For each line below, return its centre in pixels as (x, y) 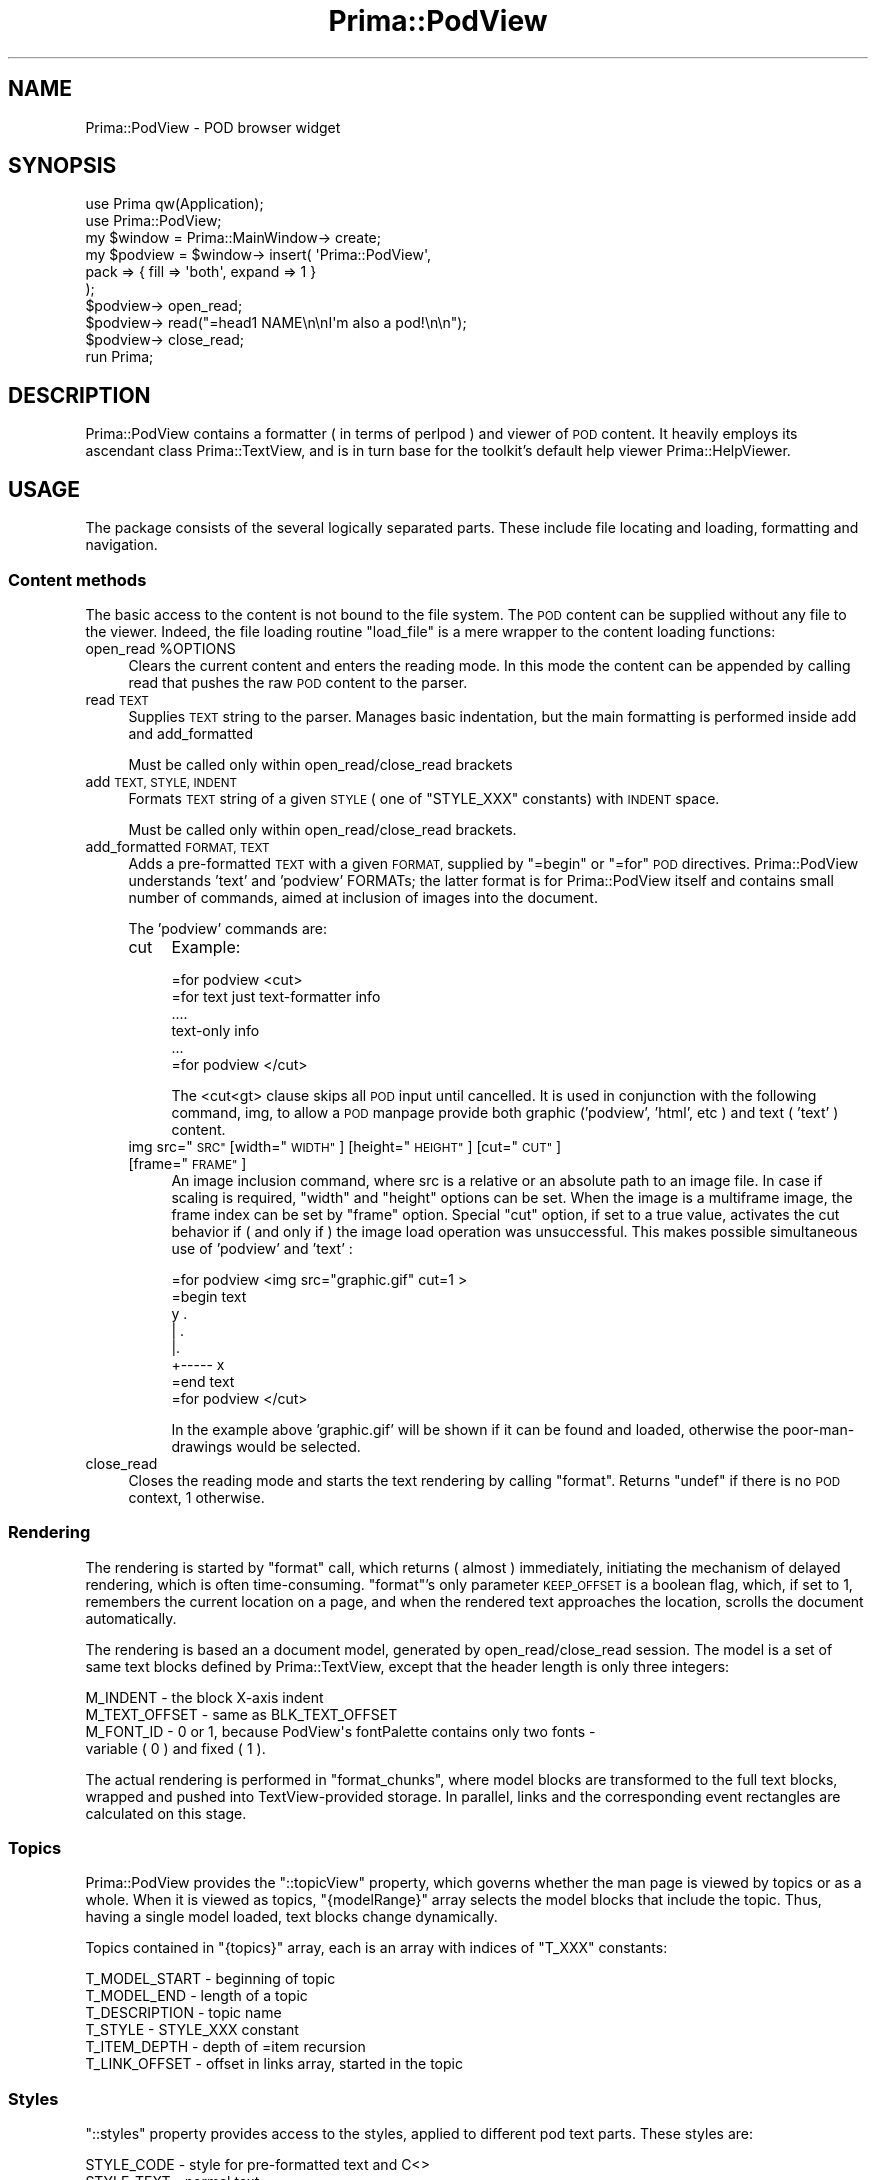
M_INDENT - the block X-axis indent (204, 1697)
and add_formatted (190, 733)
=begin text (209, 1296)
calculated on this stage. (166, 1813)
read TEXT (117, 699)
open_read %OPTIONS (160, 648)
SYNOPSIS (62, 166)
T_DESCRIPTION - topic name (183, 2013)
